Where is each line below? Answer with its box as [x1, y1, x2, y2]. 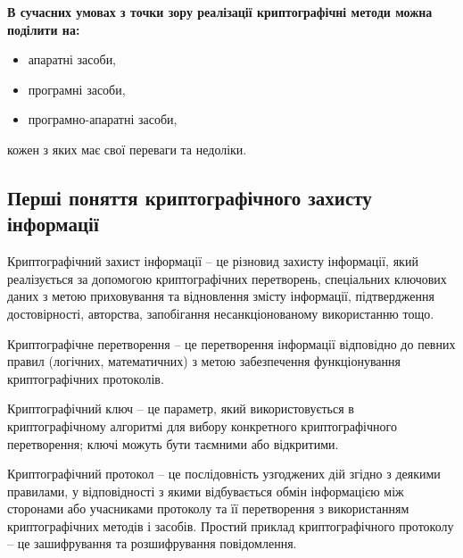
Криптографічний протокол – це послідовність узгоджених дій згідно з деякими [7, 464, 441, 483]
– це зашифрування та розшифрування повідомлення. [7, 534, 297, 553]
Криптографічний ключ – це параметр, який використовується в [7, 399, 354, 418]
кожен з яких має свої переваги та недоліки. [7, 139, 247, 158]
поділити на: [7, 20, 80, 38]
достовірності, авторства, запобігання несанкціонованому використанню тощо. [7, 304, 434, 322]
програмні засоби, [28, 79, 126, 98]
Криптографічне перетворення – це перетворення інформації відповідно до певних [7, 334, 456, 353]
